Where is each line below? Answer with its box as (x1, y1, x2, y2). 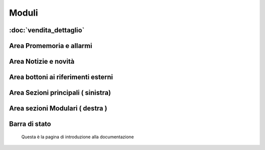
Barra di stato (9, 120, 52, 128)
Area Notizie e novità (9, 57, 75, 66)
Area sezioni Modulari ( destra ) (9, 104, 107, 113)
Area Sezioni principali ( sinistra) (9, 89, 111, 97)
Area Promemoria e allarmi (9, 42, 93, 50)
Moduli (9, 7, 38, 18)
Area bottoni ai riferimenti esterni (9, 73, 113, 81)
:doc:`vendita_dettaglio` (9, 26, 85, 34)
